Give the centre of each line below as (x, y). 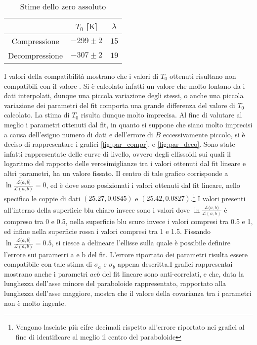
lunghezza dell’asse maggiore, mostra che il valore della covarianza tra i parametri (128, 293)
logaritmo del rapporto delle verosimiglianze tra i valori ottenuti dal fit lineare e (125, 163)
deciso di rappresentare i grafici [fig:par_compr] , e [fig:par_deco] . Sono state (120, 144)
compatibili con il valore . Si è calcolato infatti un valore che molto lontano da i (125, 86)
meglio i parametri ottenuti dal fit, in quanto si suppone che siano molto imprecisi (128, 124)
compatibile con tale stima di (48, 264)
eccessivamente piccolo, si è (204, 134)
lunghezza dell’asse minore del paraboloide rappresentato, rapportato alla (115, 283)
